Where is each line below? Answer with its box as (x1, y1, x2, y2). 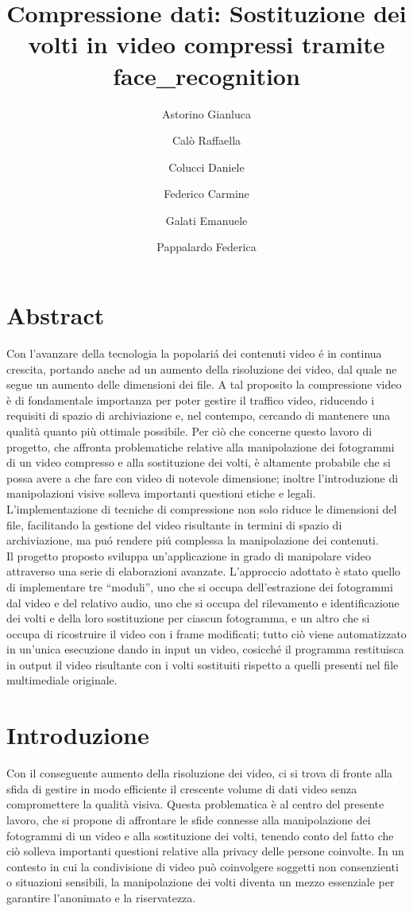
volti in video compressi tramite (28, 28, 385, 60)
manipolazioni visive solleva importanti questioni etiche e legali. (6, 485, 316, 502)
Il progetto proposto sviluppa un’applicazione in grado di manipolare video (6, 547, 371, 564)
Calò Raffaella (172, 132, 241, 149)
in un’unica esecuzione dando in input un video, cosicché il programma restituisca (6, 641, 404, 657)
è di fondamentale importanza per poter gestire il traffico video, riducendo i (6, 391, 375, 408)
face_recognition (113, 59, 300, 91)
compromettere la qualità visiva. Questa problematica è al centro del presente (6, 796, 384, 812)
